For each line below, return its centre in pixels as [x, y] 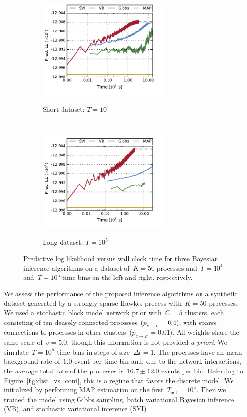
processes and [177, 268]
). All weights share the [204, 332]
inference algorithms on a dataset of [77, 268]
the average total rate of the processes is [64, 370]
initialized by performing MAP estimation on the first [84, 390]
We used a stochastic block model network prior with [83, 312]
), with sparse [197, 322]
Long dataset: [63, 242]
